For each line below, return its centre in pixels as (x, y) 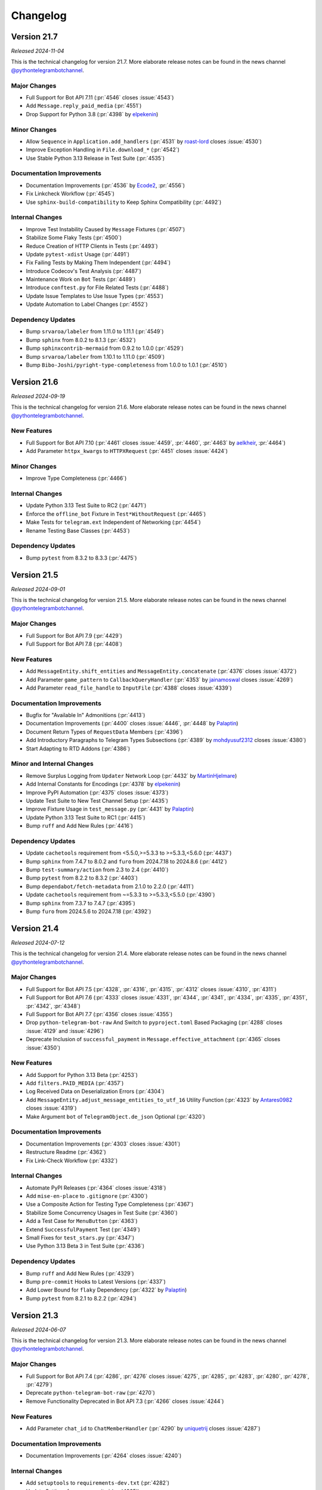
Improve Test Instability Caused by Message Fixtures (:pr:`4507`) (106, 229)
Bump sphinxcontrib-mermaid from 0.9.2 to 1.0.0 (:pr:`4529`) (105, 348)
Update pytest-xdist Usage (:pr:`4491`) (78, 254)
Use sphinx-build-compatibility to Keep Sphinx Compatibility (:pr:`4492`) (124, 202)
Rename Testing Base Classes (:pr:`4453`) (78, 530)
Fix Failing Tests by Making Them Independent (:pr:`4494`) (98, 263)
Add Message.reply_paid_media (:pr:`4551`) (84, 106)
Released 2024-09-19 (38, 396)
